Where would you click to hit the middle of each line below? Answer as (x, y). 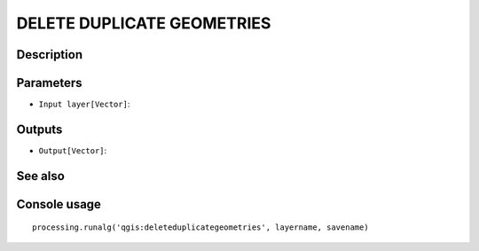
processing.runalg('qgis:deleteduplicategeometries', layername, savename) (200, 227)
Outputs (39, 129)
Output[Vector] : (73, 150)
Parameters (49, 83)
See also (41, 176)
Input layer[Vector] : (84, 104)
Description (50, 55)
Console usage (59, 204)
